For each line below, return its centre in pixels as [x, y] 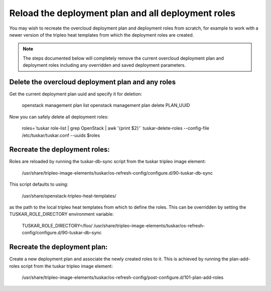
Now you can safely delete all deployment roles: [59, 117]
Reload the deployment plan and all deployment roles [122, 13]
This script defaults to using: [39, 184]
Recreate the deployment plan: [58, 247]
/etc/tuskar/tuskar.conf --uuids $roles [61, 135]
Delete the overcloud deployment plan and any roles [92, 82]
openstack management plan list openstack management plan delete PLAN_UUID [106, 105]
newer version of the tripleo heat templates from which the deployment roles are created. [102, 35]
